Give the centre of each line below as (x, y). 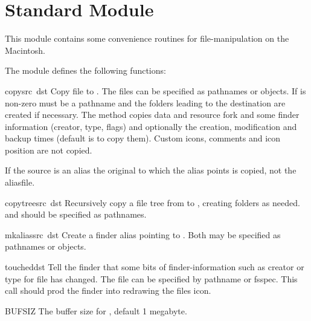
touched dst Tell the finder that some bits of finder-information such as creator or (155, 267)
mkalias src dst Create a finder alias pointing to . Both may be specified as (143, 234)
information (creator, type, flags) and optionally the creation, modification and (151, 126)
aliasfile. (20, 182)
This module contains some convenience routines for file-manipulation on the (147, 38)
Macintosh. (25, 50)
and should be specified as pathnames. (76, 214)
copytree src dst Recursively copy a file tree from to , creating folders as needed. (152, 202)
